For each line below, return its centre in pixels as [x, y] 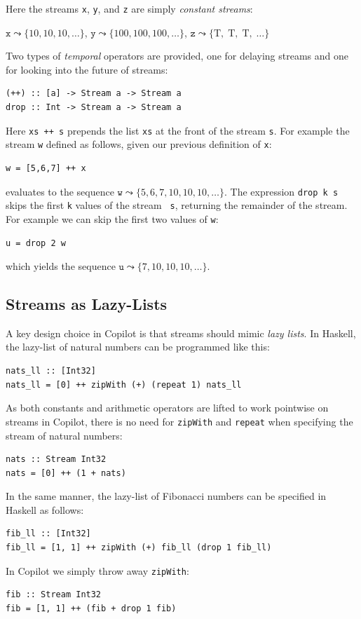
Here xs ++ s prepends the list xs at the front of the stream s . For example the [178, 130]
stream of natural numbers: [64, 435]
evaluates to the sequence [60, 191]
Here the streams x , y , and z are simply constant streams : [129, 8]
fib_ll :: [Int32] [48, 534]
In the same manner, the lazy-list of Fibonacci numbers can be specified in [166, 496]
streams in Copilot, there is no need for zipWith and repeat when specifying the [179, 421]
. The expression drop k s [281, 191]
